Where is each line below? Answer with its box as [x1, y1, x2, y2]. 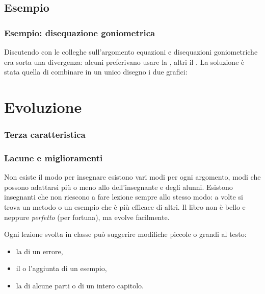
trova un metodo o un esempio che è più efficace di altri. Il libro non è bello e [4, 202, 246, 212]
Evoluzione [4, 96, 82, 117]
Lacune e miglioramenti [4, 151, 103, 164]
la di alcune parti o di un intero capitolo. [16, 280, 144, 290]
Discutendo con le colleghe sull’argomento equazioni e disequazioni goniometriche [4, 46, 258, 57]
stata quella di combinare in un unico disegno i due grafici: [4, 66, 188, 77]
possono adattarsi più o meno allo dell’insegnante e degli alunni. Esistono [4, 181, 233, 192]
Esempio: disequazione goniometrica [4, 26, 155, 39]
